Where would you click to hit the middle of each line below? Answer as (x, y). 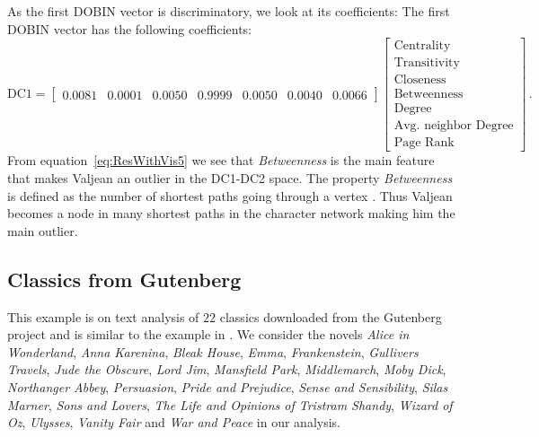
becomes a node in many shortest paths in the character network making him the (231, 213)
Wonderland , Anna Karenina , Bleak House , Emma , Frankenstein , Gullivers (213, 351)
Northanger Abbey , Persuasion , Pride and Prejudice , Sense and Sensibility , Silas (228, 386)
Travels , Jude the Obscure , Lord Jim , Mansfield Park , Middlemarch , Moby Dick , (227, 369)
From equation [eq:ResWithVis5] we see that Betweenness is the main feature (221, 160)
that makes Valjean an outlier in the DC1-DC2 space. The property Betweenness (230, 178)
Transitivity (427, 63)
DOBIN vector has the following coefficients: (129, 28)
